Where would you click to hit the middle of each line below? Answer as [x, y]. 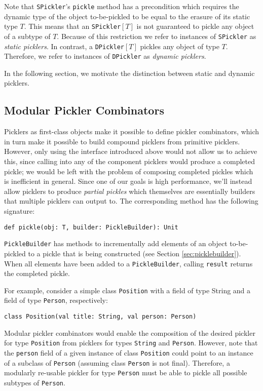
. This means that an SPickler [72, 26]
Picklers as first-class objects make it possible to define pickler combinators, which [132, 131]
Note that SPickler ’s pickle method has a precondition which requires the [122, 6]
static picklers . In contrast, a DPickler [64, 46]
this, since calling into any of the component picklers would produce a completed [129, 161]
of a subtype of [27, 36]
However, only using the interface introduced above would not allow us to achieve [131, 151]
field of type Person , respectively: [56, 300]
